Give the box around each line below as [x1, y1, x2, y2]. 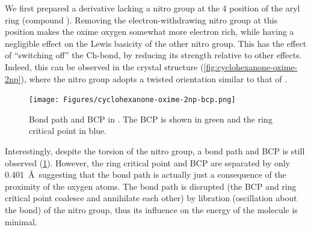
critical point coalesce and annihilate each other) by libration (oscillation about [5, 192, 297, 204]
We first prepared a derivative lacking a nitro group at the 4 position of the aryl [5, 2, 300, 14]
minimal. [5, 215, 37, 228]
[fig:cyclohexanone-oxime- [203, 60, 298, 73]
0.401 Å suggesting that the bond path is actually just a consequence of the [5, 168, 286, 181]
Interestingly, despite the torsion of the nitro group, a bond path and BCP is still [5, 145, 305, 157]
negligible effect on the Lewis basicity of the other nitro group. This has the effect [5, 37, 307, 49]
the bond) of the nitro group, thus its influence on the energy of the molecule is [5, 203, 298, 216]
